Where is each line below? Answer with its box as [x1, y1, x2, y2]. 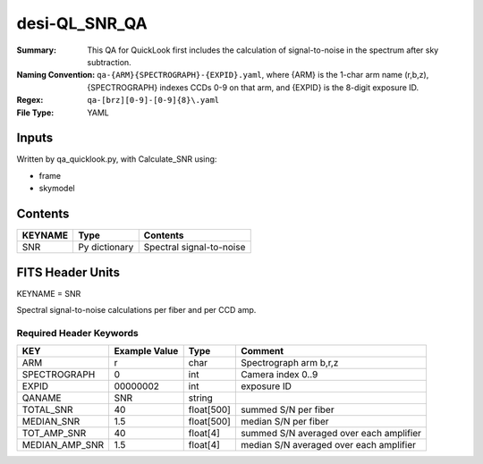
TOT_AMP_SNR [21, 427, 87, 440]
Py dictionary [77, 241, 134, 254]
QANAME [21, 392, 62, 404]
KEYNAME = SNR [16, 288, 81, 299]
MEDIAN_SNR [21, 416, 80, 428]
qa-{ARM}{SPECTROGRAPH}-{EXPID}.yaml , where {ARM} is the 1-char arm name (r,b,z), [97, 70, 429, 80]
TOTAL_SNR [21, 403, 73, 416]
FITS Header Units [16, 265, 121, 280]
